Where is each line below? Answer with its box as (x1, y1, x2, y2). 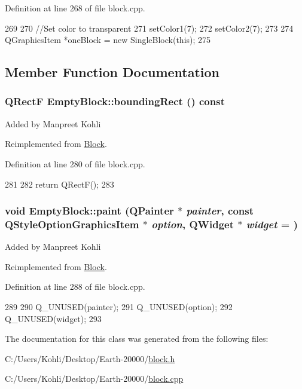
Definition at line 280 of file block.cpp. (5, 157, 145, 170)
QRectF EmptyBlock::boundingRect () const (5, 94, 225, 109)
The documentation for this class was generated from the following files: (5, 332, 269, 345)
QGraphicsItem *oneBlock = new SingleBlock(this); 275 (5, 33, 211, 46)
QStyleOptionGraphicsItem (5, 217, 139, 231)
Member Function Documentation (5, 63, 220, 81)
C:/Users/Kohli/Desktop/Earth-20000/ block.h (5, 352, 175, 365)
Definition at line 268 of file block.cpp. (5, 2, 145, 14)
